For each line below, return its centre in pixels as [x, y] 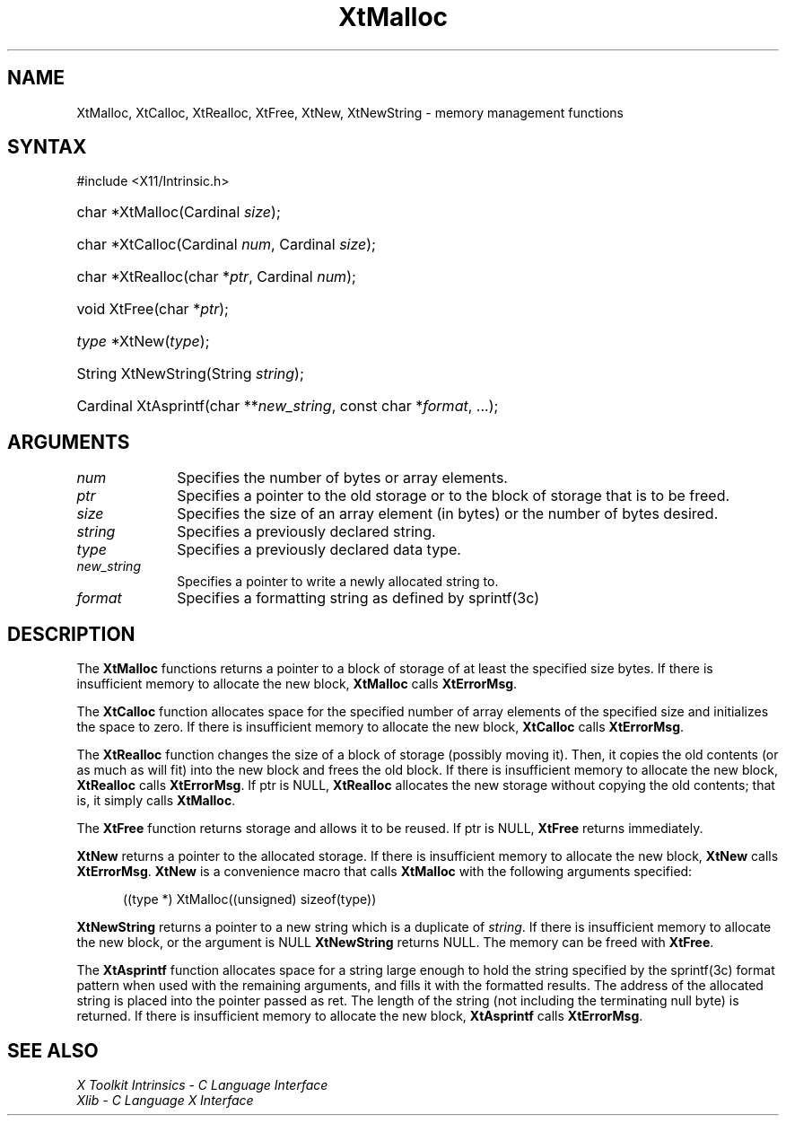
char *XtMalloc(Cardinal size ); [179, 212]
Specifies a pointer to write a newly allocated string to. [338, 582]
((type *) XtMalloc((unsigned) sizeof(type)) [250, 899]
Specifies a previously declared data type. [319, 550]
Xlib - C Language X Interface [165, 1100]
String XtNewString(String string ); [190, 374]
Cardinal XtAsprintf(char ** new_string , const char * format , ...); [288, 406]
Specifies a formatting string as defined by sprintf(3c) [358, 598]
